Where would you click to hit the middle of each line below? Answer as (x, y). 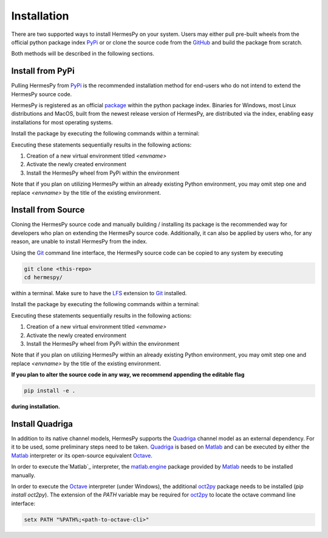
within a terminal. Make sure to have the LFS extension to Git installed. (99, 293)
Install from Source (48, 210)
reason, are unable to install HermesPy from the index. (79, 242)
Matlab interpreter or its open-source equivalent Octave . (82, 455)
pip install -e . (50, 391)
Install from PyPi (43, 71)
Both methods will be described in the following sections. (83, 54)
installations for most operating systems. (62, 122)
